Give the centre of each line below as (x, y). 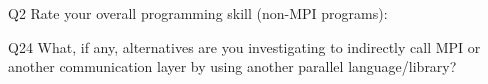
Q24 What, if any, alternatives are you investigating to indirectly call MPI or (244, 46)
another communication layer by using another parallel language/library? (232, 66)
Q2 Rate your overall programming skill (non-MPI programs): (198, 13)
